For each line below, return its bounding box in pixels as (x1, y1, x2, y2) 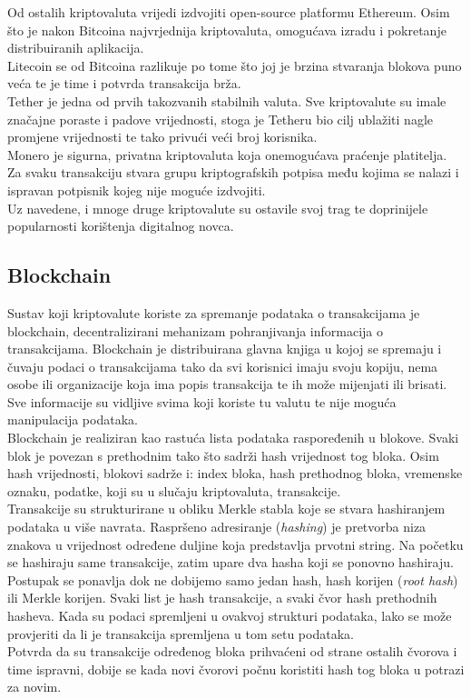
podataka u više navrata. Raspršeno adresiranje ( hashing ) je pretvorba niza (7, 517, 427, 536)
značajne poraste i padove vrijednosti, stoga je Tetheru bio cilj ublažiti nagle (7, 109, 433, 128)
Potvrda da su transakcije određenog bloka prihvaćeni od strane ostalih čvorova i (7, 642, 457, 661)
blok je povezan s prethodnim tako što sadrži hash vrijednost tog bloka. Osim (7, 445, 439, 464)
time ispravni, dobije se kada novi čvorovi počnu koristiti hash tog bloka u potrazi (7, 659, 465, 678)
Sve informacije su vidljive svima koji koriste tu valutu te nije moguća (7, 392, 397, 411)
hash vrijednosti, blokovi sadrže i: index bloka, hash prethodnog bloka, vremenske (7, 464, 463, 483)
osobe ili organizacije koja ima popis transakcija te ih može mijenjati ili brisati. (7, 374, 447, 394)
